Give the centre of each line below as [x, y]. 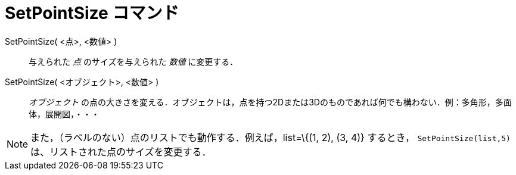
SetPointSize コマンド [92, 13]
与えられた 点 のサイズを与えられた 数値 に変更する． [133, 61]
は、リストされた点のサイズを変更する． [121, 151]
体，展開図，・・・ [64, 114]
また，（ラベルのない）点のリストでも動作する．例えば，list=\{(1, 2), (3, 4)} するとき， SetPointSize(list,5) [271, 137]
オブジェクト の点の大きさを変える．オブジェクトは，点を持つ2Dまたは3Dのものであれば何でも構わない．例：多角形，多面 [270, 102]
